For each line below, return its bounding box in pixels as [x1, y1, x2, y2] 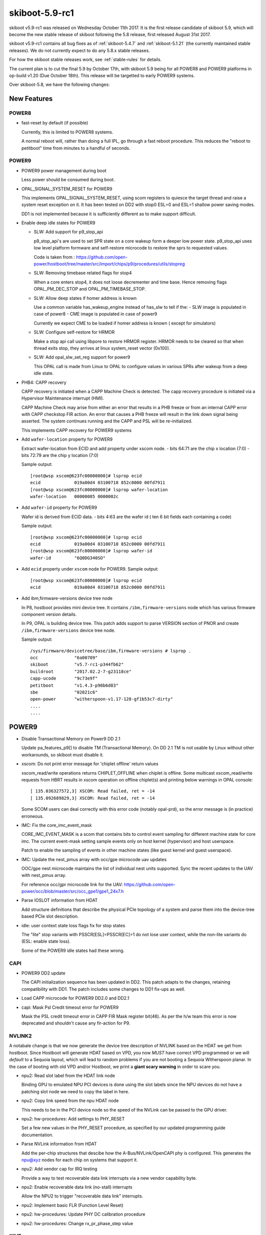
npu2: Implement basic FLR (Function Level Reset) [21, 1202, 124, 1208]
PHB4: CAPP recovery [21, 379, 66, 385]
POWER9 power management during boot [21, 167, 107, 173]
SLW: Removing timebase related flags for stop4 [33, 270, 132, 276]
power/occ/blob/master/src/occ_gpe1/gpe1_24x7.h [21, 888, 124, 894]
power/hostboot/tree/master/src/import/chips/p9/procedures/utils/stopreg [33, 261, 185, 267]
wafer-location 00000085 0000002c [30, 494, 119, 499]
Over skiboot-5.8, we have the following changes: [9, 82, 110, 87]
